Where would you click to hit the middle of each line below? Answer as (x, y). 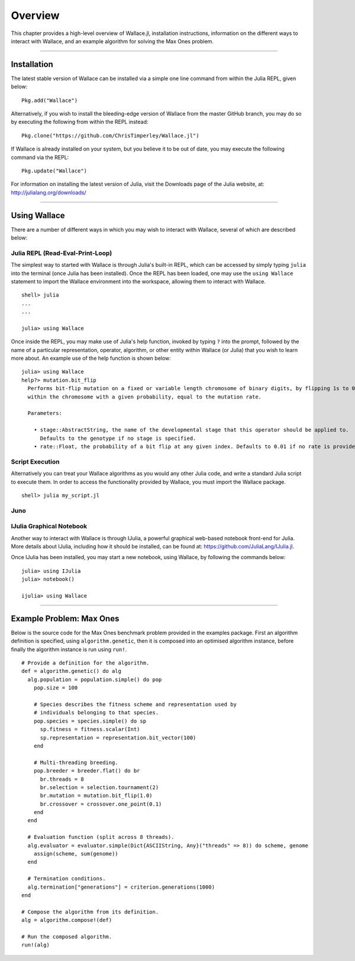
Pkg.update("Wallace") (54, 171)
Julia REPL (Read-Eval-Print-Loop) (62, 253)
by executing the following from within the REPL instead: (80, 122)
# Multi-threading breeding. (76, 762)
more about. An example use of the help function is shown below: (91, 358)
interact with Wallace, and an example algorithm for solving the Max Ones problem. (112, 41)
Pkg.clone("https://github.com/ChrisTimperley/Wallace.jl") (110, 135)
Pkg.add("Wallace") (50, 100)
